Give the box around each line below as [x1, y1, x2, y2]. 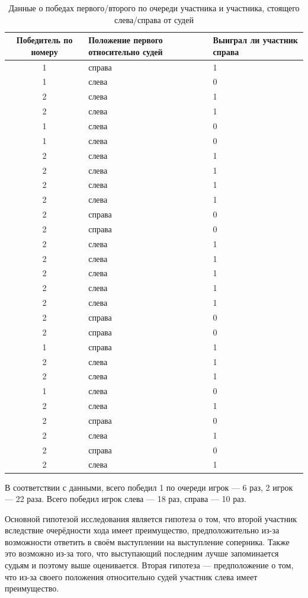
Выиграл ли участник [213, 34, 298, 46]
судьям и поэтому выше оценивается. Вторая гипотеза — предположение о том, [5, 559, 294, 571]
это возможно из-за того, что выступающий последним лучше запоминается [5, 547, 279, 559]
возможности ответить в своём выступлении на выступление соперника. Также [5, 535, 290, 548]
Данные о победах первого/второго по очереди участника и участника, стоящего [8, 2, 300, 14]
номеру [31, 45, 58, 57]
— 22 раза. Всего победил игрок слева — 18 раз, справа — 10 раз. [5, 493, 246, 505]
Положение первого [88, 34, 163, 46]
